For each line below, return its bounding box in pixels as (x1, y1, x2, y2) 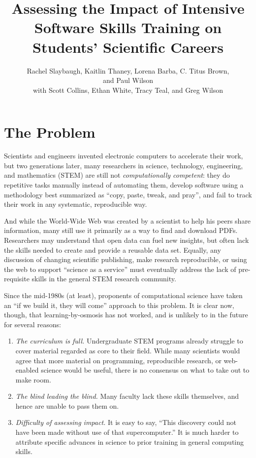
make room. (15, 374, 51, 384)
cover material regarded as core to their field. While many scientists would (15, 345, 240, 355)
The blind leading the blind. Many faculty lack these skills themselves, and (15, 391, 239, 401)
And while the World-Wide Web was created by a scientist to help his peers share (4, 215, 251, 226)
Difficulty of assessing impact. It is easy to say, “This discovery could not (15, 417, 236, 427)
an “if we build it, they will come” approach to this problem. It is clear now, (4, 300, 234, 310)
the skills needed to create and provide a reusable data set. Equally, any (4, 244, 221, 255)
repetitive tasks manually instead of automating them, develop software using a (4, 180, 244, 190)
